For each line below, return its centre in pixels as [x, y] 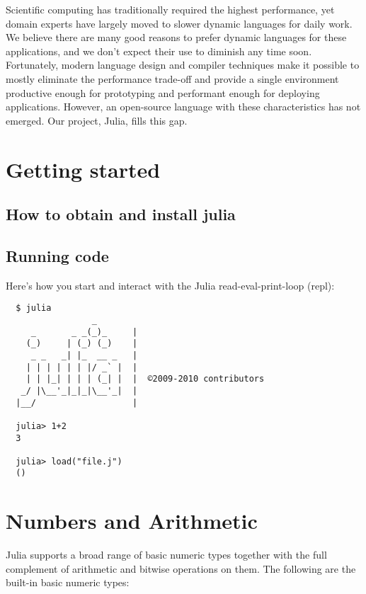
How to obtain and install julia [121, 214]
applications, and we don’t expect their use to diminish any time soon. [159, 51]
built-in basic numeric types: [68, 582]
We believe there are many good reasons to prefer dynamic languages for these [176, 37]
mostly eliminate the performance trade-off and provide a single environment [172, 78]
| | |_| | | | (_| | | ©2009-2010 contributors [145, 379]
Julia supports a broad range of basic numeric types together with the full [166, 555]
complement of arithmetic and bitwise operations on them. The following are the [181, 568]
